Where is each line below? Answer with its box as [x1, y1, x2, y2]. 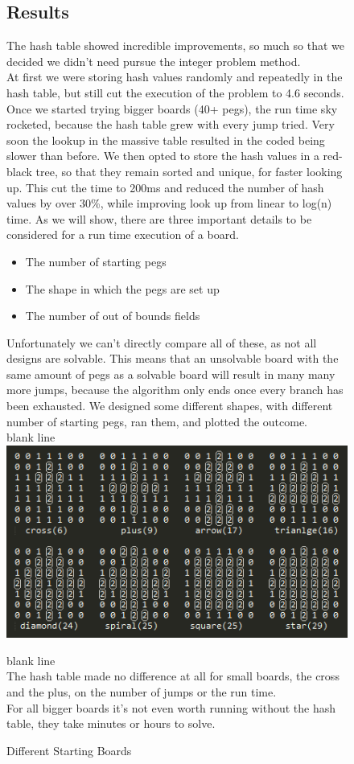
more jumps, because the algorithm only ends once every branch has [6, 381, 344, 398]
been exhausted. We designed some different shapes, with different [6, 397, 333, 414]
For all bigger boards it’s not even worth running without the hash [6, 699, 336, 716]
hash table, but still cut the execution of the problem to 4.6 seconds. [6, 84, 344, 101]
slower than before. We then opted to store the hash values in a [6, 147, 319, 164]
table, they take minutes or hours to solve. [6, 715, 216, 732]
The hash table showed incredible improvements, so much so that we [6, 37, 345, 54]
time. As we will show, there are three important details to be [6, 210, 312, 227]
